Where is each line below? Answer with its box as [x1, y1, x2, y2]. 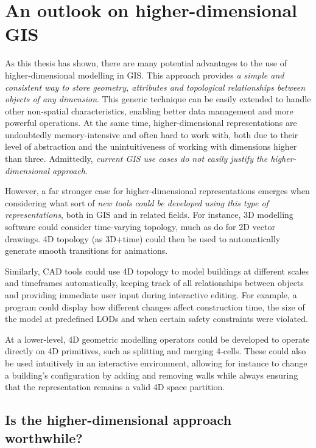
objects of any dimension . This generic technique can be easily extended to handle [5, 93, 311, 105]
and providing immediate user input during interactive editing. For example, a [5, 289, 297, 301]
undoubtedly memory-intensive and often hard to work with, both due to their [5, 128, 298, 141]
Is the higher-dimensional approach [5, 410, 232, 429]
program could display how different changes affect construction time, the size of [5, 300, 305, 313]
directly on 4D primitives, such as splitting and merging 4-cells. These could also [5, 345, 306, 357]
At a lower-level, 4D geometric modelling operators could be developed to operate [5, 332, 310, 345]
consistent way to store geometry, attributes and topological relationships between [5, 80, 306, 93]
